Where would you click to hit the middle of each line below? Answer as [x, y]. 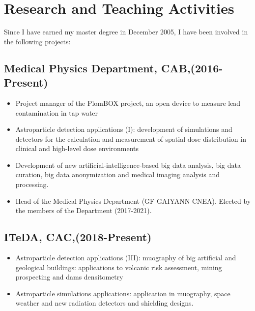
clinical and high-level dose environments [77, 148]
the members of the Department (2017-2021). [84, 210]
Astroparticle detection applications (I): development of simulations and [124, 129]
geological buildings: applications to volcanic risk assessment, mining [119, 267]
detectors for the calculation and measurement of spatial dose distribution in [131, 139]
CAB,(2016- [192, 68]
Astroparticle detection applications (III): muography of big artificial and [126, 258]
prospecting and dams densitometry [69, 277]
